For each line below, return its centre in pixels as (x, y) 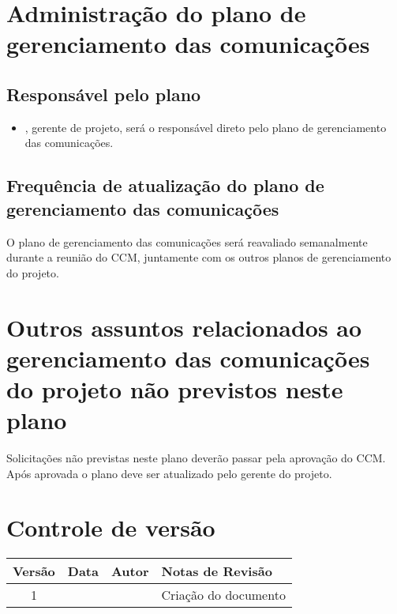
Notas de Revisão (217, 571)
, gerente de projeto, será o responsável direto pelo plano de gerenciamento (206, 127)
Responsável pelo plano (104, 94)
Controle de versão (111, 527)
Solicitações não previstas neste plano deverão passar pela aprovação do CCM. (196, 458)
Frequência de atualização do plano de (165, 185)
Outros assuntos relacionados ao (184, 327)
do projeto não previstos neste (175, 388)
